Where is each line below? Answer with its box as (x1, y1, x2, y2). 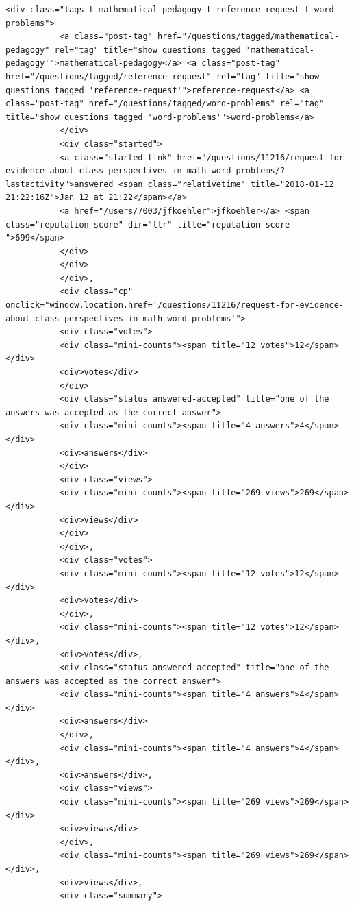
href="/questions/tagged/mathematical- (157, 32, 339, 42)
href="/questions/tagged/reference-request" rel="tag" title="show (5, 71, 320, 82)
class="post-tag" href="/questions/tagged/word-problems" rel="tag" (5, 99, 325, 109)
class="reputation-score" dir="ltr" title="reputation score (5, 219, 290, 230)
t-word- (304, 5, 339, 14)
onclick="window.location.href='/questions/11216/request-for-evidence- (5, 300, 344, 310)
